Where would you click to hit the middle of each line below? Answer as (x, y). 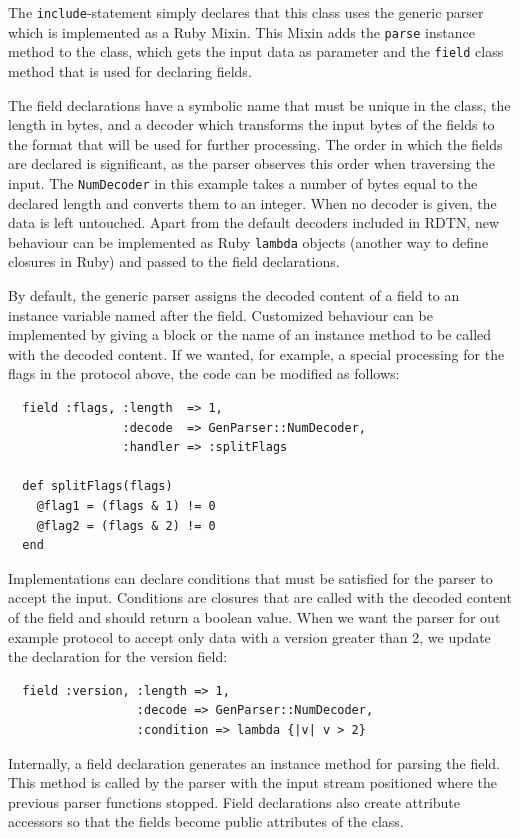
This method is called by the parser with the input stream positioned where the (252, 782)
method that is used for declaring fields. (130, 70)
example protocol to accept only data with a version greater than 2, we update (249, 636)
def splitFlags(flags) (97, 486)
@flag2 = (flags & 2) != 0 (126, 525)
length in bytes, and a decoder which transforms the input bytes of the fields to (251, 124)
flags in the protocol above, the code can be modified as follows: (204, 373)
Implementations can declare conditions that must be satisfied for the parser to (250, 577)
